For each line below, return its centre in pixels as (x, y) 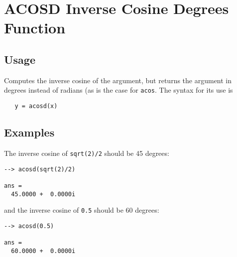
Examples (29, 132)
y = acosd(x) (36, 106)
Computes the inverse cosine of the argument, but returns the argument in (118, 80)
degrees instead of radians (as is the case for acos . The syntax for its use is (118, 90)
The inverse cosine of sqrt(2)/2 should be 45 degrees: (87, 153)
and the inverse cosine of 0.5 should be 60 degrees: (82, 210)
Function (35, 28)
